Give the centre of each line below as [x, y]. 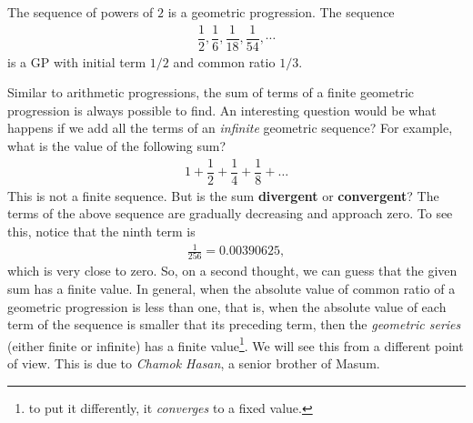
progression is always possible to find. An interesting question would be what [222, 110]
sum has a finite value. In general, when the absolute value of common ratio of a [231, 288]
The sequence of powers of [81, 12]
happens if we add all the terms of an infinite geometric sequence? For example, [230, 128]
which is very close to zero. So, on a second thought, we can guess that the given [232, 271]
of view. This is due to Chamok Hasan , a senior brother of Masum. [194, 363]
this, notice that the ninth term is [101, 231]
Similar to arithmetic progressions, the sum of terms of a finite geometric [211, 92]
